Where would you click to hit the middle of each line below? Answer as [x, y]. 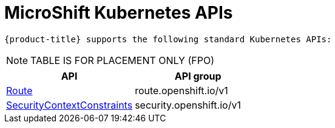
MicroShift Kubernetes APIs [119, 13]
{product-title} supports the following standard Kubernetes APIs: [168, 39]
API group [198, 76]
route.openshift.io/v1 [181, 90]
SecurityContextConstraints [69, 105]
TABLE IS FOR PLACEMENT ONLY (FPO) [122, 60]
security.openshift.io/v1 [188, 105]
